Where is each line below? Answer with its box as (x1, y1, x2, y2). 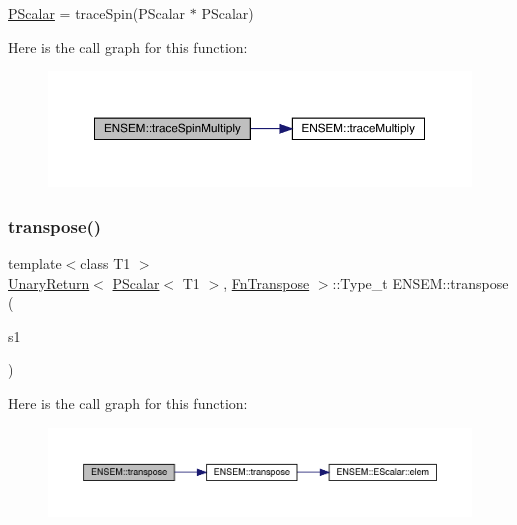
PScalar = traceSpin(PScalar (8, 3, 186, 23)
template (8, 252, 62, 273)
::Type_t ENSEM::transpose (332, 272, 509, 293)
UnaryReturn (8, 272, 90, 293)
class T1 (80, 252, 131, 273)
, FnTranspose (223, 272, 310, 293)
